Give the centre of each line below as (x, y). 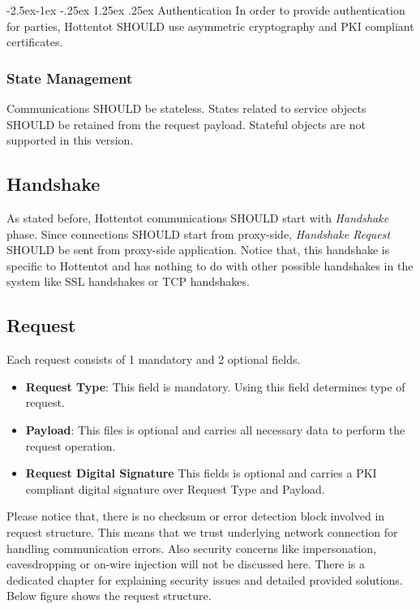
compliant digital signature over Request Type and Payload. (175, 488)
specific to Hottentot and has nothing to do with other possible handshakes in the (210, 265)
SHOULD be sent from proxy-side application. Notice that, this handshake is (198, 250)
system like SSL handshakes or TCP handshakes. (128, 281)
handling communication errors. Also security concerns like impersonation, (192, 548)
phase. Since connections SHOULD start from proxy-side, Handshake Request (199, 233)
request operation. (71, 445)
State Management (70, 78)
